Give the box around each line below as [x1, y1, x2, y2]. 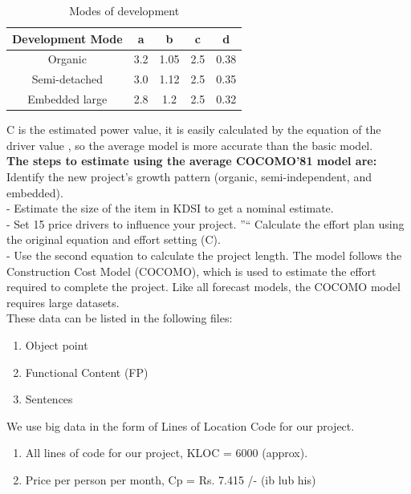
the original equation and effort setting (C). [6, 231, 221, 248]
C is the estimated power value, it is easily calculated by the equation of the [6, 121, 381, 138]
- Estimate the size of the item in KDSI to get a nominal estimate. [6, 200, 334, 217]
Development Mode [12, 30, 123, 47]
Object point [25, 336, 88, 353]
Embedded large [27, 91, 108, 107]
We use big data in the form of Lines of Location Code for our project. [6, 417, 355, 434]
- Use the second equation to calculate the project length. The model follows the [6, 246, 402, 263]
